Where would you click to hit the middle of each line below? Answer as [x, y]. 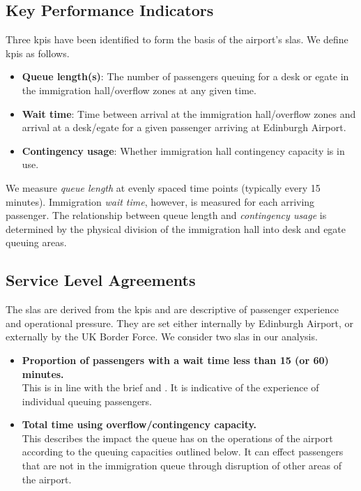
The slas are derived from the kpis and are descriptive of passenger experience [172, 309]
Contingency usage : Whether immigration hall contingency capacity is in [183, 150]
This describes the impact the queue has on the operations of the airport [177, 438]
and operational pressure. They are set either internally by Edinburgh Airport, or [180, 323]
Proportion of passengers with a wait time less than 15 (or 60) [175, 360]
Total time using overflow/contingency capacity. [139, 424]
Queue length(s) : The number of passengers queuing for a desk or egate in [185, 76]
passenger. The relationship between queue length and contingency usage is [166, 215]
